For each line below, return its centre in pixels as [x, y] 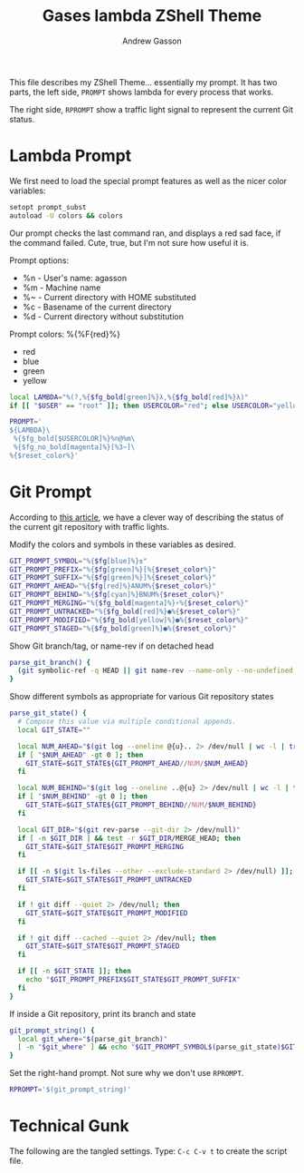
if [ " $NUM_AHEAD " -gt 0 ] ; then [81, 755]
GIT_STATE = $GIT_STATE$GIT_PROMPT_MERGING [104, 846]
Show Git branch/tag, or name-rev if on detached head [112, 646]
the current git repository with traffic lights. [90, 526]
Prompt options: [39, 260]
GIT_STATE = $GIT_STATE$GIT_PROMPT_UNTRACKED [109, 880]
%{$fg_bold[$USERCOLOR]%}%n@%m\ [74, 439]
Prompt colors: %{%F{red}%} [65, 334]
